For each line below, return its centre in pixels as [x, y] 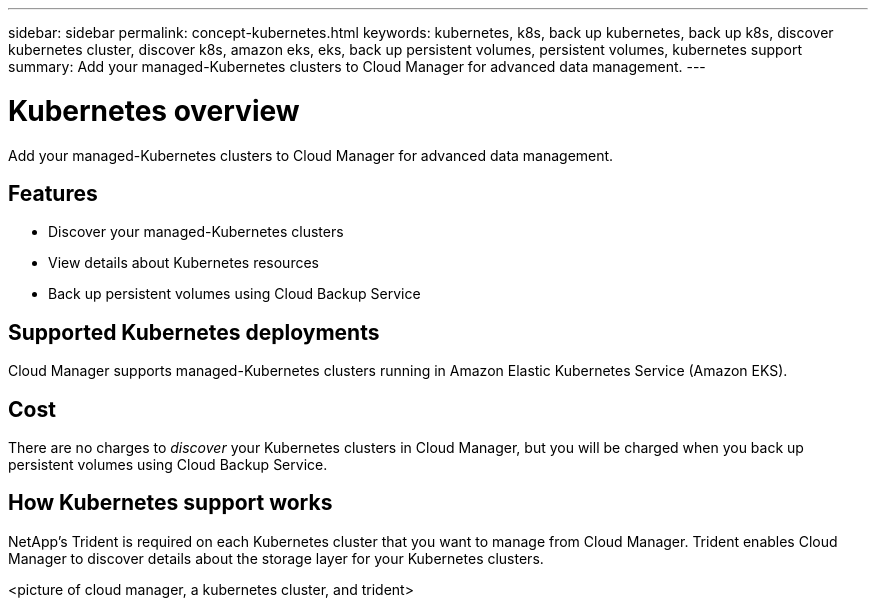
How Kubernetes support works [170, 503]
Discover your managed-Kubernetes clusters [196, 232]
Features [53, 193]
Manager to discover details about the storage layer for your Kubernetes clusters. [276, 558]
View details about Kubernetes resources [183, 263]
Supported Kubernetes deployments [194, 332]
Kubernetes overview [154, 110]
